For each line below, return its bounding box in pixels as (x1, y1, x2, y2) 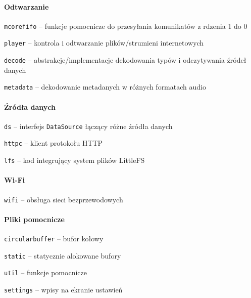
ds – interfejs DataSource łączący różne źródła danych (4, 120, 173, 131)
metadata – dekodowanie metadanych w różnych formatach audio (4, 81, 206, 92)
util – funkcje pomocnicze (4, 267, 87, 278)
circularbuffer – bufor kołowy (4, 233, 104, 244)
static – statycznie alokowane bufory (4, 250, 121, 261)
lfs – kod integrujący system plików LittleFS (4, 155, 145, 165)
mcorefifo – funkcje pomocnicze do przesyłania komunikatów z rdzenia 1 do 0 (4, 20, 247, 31)
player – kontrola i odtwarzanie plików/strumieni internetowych (4, 37, 204, 48)
